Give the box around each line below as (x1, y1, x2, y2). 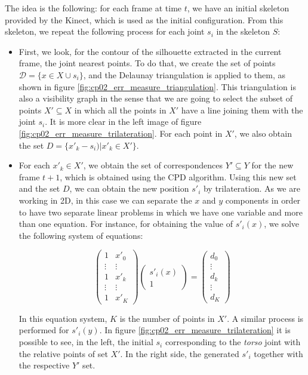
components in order (225, 193, 301, 206)
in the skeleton (216, 25, 270, 38)
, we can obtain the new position (69, 182, 189, 195)
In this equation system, (19, 312, 107, 324)
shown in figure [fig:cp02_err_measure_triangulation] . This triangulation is (19, 80, 296, 93)
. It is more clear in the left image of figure (45, 115, 202, 128)
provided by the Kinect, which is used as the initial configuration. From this (5, 13, 284, 26)
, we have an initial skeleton (187, 2, 289, 14)
